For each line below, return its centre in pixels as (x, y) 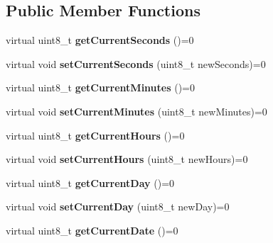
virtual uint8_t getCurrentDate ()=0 (92, 230)
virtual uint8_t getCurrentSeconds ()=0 (100, 40)
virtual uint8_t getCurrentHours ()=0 (95, 135)
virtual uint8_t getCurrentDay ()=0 (90, 182)
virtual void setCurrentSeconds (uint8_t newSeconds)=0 (136, 63)
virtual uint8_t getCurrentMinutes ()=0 (101, 87)
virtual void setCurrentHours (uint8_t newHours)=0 (127, 159)
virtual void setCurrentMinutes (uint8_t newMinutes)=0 (136, 111)
